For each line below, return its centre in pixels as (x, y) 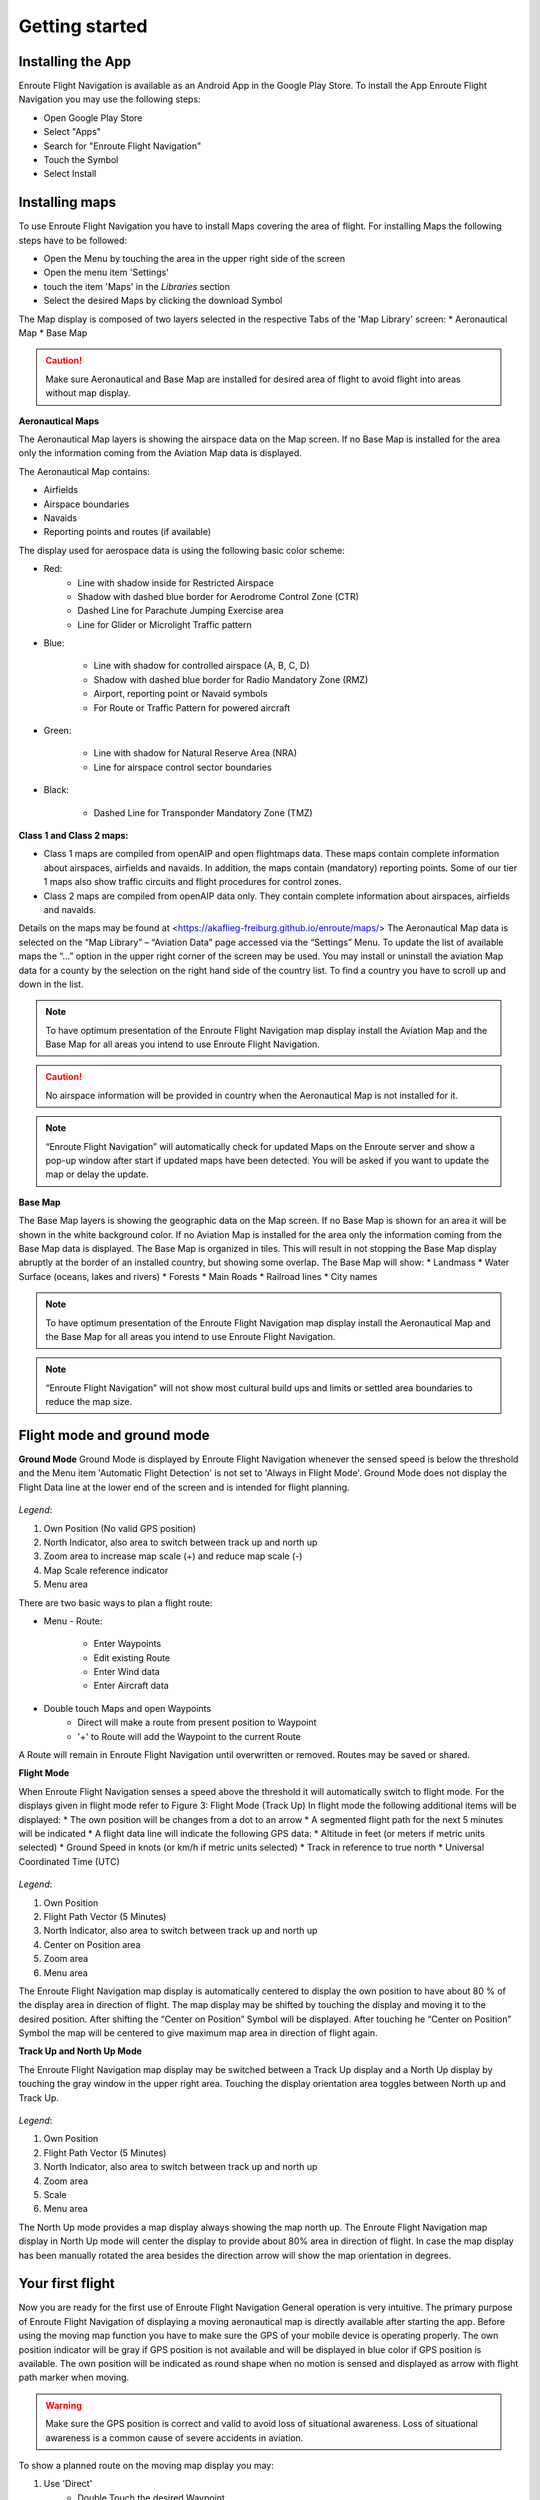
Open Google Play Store (93, 117)
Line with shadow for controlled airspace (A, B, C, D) (201, 666)
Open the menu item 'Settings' (106, 272)
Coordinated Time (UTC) (69, 1861)
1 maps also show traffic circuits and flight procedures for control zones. (192, 882)
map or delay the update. (97, 1174)
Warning (63, 2405)
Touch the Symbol (81, 160)
